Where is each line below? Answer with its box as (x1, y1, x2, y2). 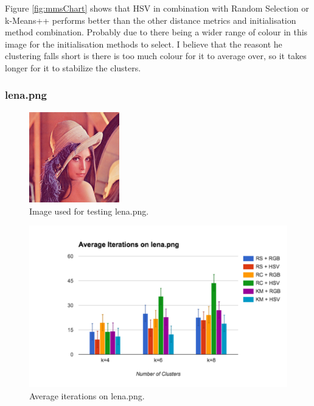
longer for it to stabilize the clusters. (5, 61, 141, 74)
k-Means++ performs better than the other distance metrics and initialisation (5, 13, 296, 26)
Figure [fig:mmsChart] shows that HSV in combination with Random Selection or (5, 2, 309, 14)
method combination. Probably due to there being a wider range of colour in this (5, 26, 308, 38)
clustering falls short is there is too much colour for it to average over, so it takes (5, 49, 307, 62)
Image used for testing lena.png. (29, 204, 149, 217)
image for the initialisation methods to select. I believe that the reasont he (5, 37, 282, 50)
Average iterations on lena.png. (29, 389, 145, 402)
